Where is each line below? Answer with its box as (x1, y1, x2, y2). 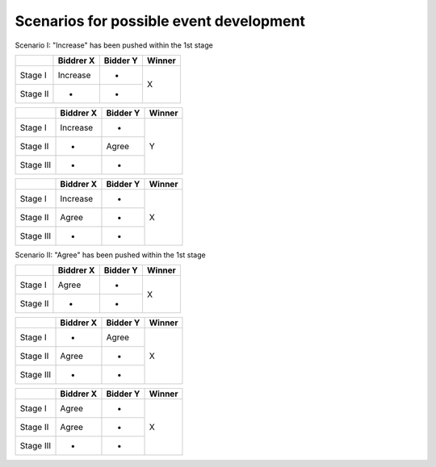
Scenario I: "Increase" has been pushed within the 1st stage (15, 40, 213, 50)
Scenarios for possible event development (15, 12, 306, 30)
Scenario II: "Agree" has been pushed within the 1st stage (15, 250, 206, 260)
